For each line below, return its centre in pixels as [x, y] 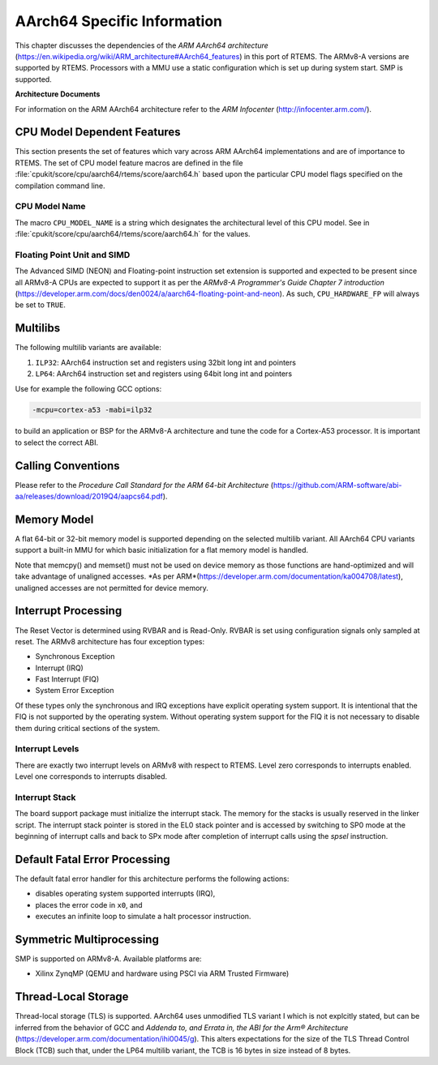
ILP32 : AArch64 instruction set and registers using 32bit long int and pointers [165, 362]
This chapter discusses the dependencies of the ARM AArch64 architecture [142, 45]
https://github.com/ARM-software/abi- [337, 485]
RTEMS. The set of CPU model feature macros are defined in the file [129, 163]
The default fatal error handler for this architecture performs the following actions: [152, 879]
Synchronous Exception [75, 657]
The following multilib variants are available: [88, 348]
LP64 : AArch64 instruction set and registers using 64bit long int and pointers [163, 374]
